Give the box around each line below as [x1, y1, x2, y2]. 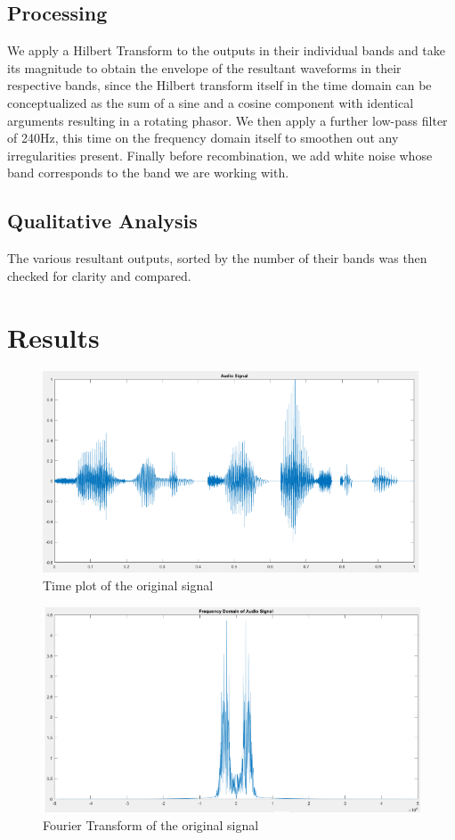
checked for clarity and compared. [7, 266, 191, 284]
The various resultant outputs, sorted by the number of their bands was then [7, 249, 427, 268]
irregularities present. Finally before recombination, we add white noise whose [7, 145, 433, 164]
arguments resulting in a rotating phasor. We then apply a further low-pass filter [7, 111, 448, 129]
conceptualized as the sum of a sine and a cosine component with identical [7, 93, 414, 111]
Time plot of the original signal [43, 575, 214, 594]
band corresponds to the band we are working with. [7, 163, 289, 182]
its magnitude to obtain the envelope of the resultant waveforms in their [7, 58, 402, 77]
